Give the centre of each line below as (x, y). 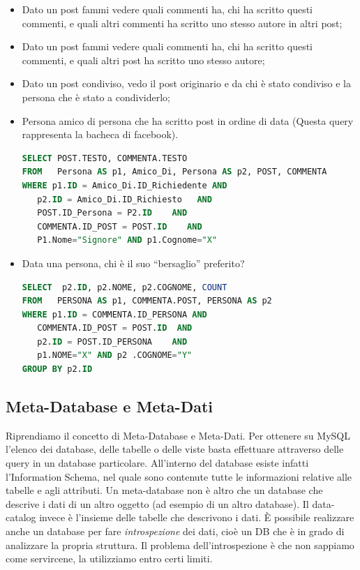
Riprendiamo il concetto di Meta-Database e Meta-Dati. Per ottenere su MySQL (178, 435)
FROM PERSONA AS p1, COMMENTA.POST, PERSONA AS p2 (147, 301)
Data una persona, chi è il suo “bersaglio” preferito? (133, 263)
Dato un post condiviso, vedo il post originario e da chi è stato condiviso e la (187, 83)
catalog (21, 517)
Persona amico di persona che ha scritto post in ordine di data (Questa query (188, 120)
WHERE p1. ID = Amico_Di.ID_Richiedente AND (125, 185)
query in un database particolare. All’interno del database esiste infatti (157, 463)
